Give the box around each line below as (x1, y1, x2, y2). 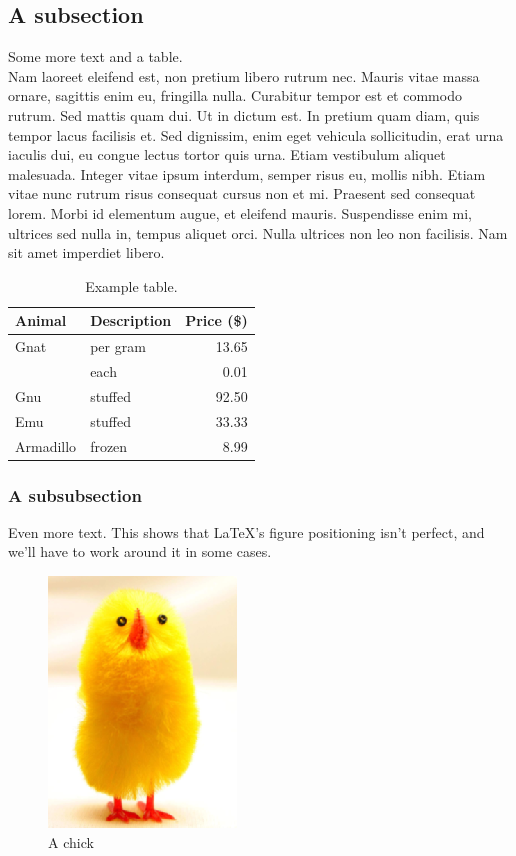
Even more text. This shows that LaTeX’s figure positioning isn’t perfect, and (8, 521, 485, 542)
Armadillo (15, 435, 77, 456)
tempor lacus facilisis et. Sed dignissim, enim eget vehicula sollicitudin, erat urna (8, 124, 504, 145)
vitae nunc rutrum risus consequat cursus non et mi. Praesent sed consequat (8, 183, 476, 204)
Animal (15, 310, 67, 331)
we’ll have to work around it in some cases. (8, 541, 272, 562)
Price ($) (185, 310, 248, 331)
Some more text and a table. (8, 46, 183, 67)
